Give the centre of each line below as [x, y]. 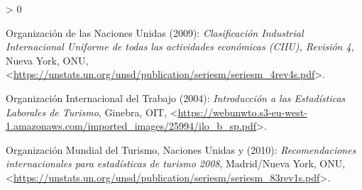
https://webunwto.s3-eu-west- [242, 112]
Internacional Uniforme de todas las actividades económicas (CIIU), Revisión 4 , [180, 46]
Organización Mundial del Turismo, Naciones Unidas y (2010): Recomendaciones [181, 149]
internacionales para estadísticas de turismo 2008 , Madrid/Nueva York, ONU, [176, 163]
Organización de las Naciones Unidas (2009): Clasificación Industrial [155, 32]
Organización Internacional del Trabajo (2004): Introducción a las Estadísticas [176, 97]
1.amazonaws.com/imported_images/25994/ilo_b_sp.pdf [131, 126]
